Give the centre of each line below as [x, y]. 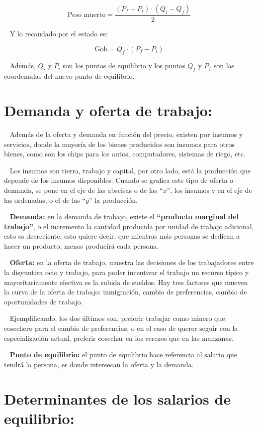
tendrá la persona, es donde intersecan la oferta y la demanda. [99, 364]
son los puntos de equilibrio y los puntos [124, 66]
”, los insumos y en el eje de [209, 190]
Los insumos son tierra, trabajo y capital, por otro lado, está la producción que [130, 170]
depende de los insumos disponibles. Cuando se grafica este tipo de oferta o [119, 180]
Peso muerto [86, 15]
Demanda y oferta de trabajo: [108, 110]
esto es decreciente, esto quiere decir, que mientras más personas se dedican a [122, 236]
